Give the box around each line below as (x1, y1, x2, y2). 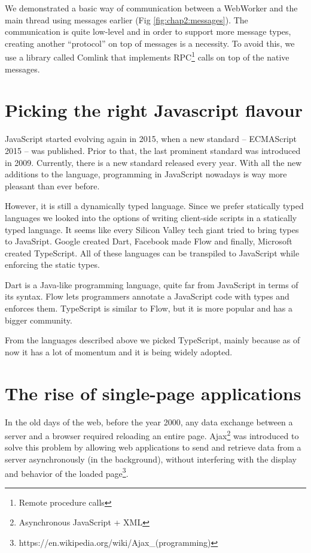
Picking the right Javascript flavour (5, 98, 303, 122)
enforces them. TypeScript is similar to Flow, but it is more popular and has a (5, 302, 293, 315)
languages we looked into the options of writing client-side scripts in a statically (5, 211, 297, 223)
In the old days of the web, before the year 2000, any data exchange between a (5, 415, 293, 428)
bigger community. (5, 313, 72, 326)
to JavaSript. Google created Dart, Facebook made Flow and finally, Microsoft (5, 235, 292, 247)
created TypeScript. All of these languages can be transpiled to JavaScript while (5, 246, 300, 259)
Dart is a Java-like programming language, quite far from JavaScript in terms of (5, 278, 298, 291)
